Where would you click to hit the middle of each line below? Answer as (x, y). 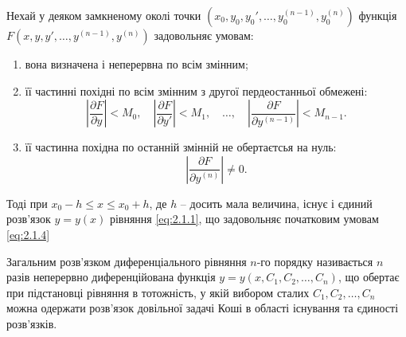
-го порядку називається (315, 261)
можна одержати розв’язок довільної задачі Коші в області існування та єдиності (203, 308)
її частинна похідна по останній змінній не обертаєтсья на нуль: (181, 147)
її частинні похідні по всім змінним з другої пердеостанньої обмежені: (196, 90)
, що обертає (369, 277)
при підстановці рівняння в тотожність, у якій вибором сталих (158, 292)
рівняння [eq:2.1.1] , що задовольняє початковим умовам (244, 219)
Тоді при (27, 203)
